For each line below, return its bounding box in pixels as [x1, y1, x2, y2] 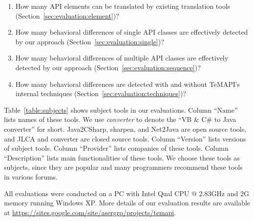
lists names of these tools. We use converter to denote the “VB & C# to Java [4, 114, 236, 124]
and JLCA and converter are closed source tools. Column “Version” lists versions [4, 133, 246, 143]
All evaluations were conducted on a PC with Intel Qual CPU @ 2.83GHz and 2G [4, 188, 249, 198]
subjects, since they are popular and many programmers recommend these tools [4, 162, 243, 172]
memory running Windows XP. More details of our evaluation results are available [4, 198, 250, 208]
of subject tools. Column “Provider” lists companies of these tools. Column [4, 143, 229, 153]
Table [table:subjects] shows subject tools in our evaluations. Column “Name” [4, 104, 238, 115]
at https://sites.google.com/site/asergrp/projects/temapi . [4, 207, 176, 217]
